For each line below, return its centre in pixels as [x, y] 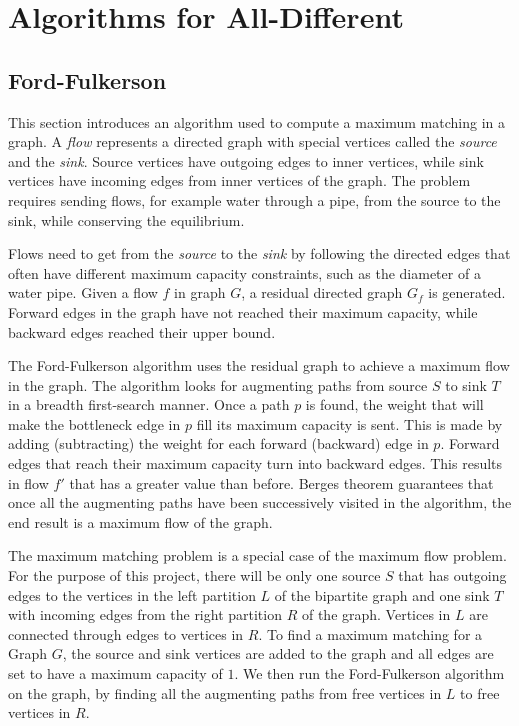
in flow [28, 482]
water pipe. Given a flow [83, 292]
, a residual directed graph [322, 292]
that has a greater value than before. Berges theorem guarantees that [281, 482]
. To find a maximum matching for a [370, 633]
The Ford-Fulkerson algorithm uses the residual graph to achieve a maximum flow [259, 365]
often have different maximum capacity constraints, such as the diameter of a [244, 272]
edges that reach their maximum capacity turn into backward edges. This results [255, 463]
